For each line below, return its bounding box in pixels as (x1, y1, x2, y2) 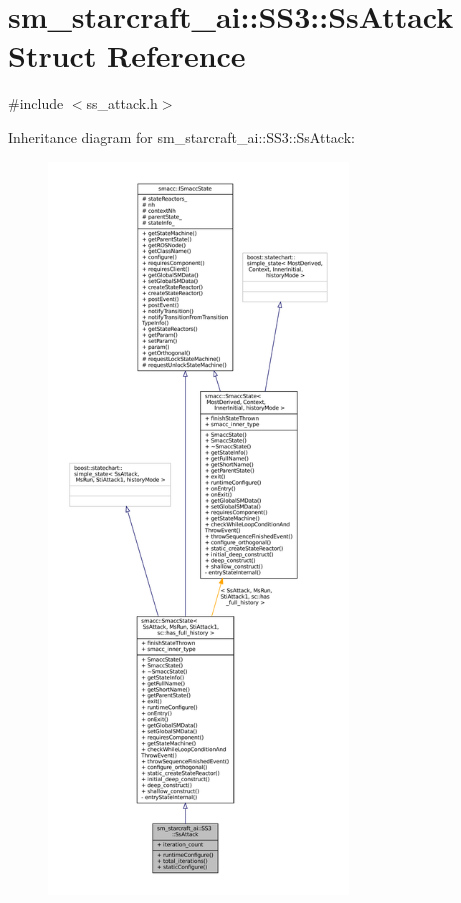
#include (8, 93, 64, 114)
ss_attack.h (86, 93, 158, 114)
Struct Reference (8, 35, 246, 76)
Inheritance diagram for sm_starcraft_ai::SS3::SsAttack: (8, 126, 355, 147)
